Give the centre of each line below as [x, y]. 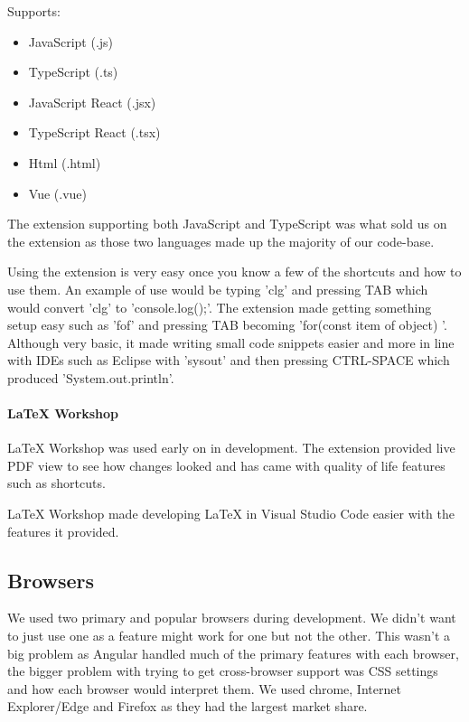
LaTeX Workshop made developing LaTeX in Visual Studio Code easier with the [231, 514]
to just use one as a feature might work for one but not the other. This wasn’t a [229, 636]
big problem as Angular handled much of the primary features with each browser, [233, 653]
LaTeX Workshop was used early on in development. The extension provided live [231, 448]
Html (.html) [65, 162]
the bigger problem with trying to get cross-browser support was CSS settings [223, 671]
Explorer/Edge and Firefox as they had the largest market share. [188, 706]
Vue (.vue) [57, 193]
